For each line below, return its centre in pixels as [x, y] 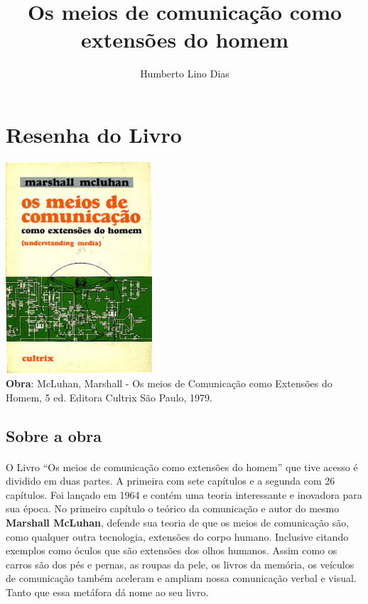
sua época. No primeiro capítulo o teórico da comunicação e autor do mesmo [173, 508]
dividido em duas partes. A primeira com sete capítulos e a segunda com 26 [171, 481]
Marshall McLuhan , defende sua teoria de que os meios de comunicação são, [178, 522]
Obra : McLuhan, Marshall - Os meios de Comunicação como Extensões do [169, 383]
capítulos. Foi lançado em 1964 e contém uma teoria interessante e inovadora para [184, 494]
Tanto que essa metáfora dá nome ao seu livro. [107, 592]
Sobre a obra [54, 435]
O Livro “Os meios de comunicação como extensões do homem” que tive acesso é [182, 467]
